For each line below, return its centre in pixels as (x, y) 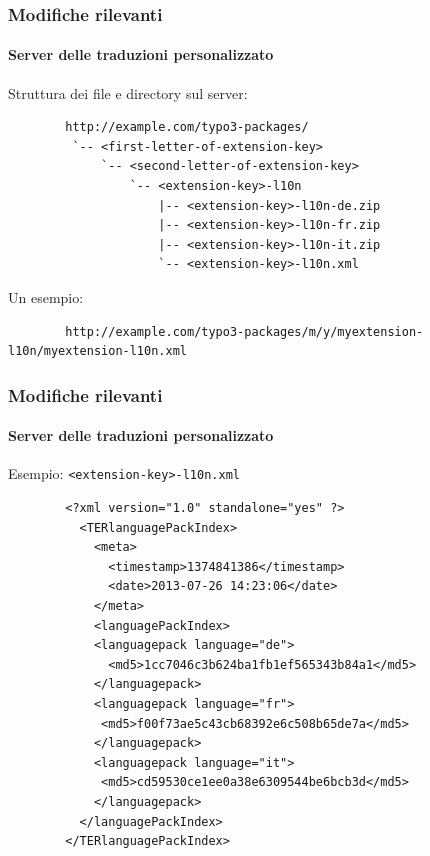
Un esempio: (46, 296)
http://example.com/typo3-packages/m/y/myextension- (244, 331)
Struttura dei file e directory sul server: (128, 92)
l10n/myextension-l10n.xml (97, 351)
